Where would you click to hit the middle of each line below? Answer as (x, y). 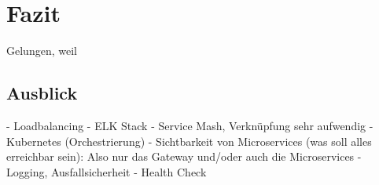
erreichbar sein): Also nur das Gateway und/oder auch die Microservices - (184, 156)
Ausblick (42, 93)
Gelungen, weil (42, 51)
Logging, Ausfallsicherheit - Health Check (107, 171)
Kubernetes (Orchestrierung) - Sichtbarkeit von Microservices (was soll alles (189, 141)
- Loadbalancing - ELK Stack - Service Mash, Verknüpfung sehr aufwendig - (190, 125)
